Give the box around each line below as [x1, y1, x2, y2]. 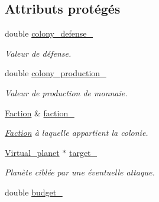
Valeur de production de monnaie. [5, 86, 128, 99]
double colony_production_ [5, 67, 106, 79]
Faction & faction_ [5, 106, 74, 119]
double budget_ [5, 185, 63, 198]
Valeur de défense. [5, 47, 72, 59]
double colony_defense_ [5, 27, 93, 40]
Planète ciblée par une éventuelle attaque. [5, 166, 155, 178]
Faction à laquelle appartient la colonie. [5, 126, 148, 139]
